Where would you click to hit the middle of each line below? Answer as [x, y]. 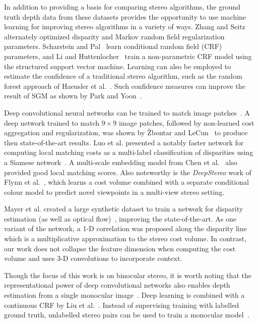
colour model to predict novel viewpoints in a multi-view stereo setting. [114, 192]
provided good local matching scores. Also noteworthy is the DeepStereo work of [128, 172]
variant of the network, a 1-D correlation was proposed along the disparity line [125, 228]
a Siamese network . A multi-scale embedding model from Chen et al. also [121, 162]
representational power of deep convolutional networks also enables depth [117, 285]
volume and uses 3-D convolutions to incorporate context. [93, 258]
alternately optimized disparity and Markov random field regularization [114, 36]
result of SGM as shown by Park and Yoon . [73, 96]
